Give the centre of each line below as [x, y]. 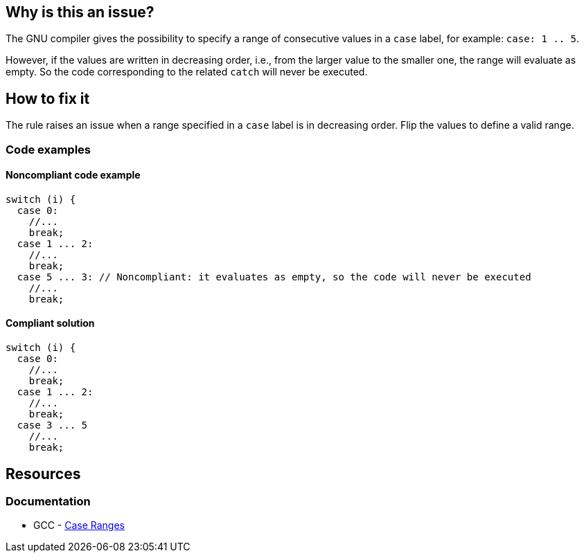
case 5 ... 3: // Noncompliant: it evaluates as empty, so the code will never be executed [274, 277]
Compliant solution [50, 323]
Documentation [48, 501]
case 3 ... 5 [52, 425]
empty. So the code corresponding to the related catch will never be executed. [187, 72]
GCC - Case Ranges [79, 525]
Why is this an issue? [80, 12]
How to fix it [48, 98]
